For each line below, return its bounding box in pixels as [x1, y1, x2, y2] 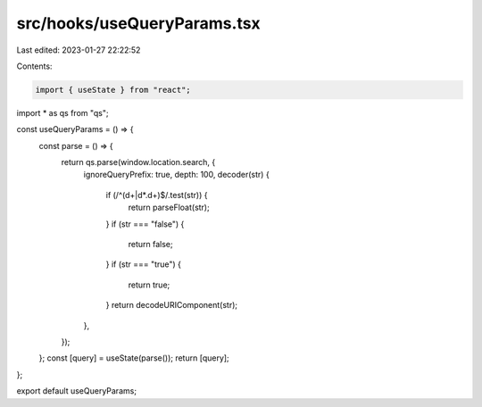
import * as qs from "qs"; [16, 107, 109, 118]
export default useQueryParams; [16, 386, 137, 396]
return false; [128, 239, 173, 250]
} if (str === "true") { [105, 259, 182, 270]
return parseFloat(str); [128, 202, 210, 213]
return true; [128, 279, 170, 290]
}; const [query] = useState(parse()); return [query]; [38, 353, 229, 363]
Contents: [16, 61, 53, 71]
